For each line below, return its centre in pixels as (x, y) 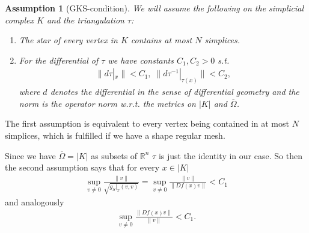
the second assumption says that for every (82, 167)
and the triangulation (85, 20)
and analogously (35, 201)
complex (20, 20)
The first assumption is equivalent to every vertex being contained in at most (147, 123)
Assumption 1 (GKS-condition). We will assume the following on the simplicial (154, 8)
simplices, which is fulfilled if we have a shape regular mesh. (115, 135)
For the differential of (59, 60)
